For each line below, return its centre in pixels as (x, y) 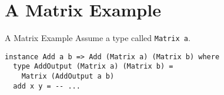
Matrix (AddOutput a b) (68, 77)
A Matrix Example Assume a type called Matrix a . (98, 38)
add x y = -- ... (47, 86)
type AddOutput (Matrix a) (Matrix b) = (93, 67)
